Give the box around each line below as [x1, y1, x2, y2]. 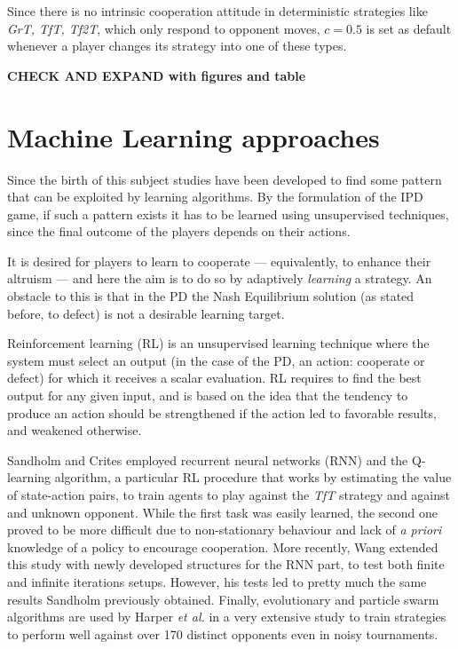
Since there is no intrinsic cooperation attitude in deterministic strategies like [7, 2, 428, 20]
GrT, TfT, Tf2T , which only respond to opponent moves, [7, 19, 320, 37]
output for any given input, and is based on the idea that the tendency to [7, 386, 408, 405]
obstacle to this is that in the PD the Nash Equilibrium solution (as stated [7, 287, 415, 305]
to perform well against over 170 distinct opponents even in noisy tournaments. [7, 624, 438, 643]
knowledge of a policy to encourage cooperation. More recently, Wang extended [7, 537, 438, 556]
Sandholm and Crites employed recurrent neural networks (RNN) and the [7, 450, 408, 469]
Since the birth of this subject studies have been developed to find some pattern [7, 170, 442, 188]
